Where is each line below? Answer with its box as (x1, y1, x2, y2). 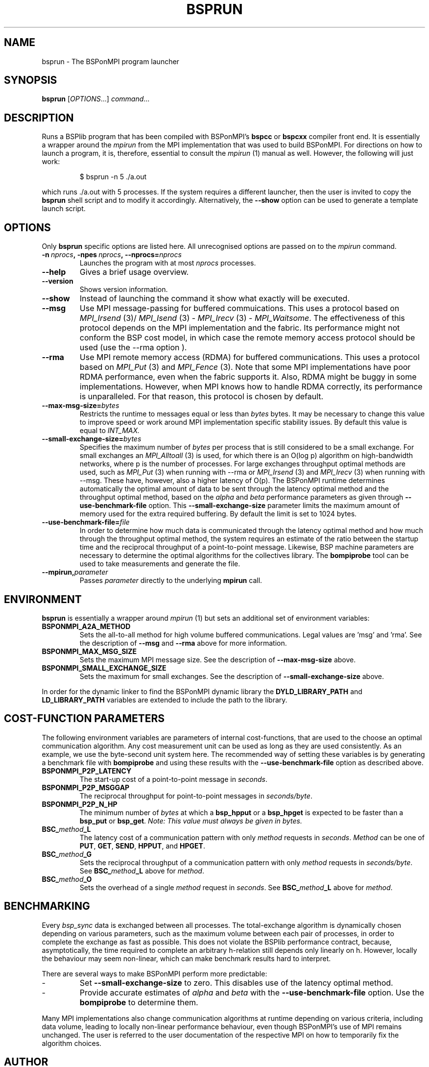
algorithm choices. (42, 1039, 102, 1047)
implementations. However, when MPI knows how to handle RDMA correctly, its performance (79, 382, 423, 392)
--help (42, 267, 66, 277)
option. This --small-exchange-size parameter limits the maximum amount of (148, 501, 400, 510)
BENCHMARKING (4, 900, 90, 913)
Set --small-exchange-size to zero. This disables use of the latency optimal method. (79, 977, 393, 988)
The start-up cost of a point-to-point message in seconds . (79, 775, 268, 783)
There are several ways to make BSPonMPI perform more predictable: (42, 969, 267, 978)
